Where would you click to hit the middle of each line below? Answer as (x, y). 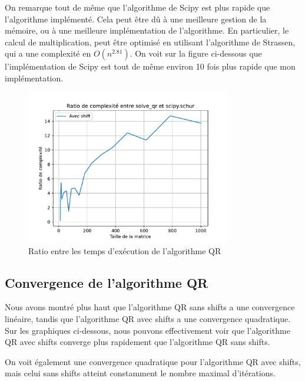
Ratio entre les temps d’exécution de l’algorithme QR (125, 250)
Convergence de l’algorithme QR (107, 282)
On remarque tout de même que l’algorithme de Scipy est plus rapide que (137, 7)
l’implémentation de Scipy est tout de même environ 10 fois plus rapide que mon (150, 66)
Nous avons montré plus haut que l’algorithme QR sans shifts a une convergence (150, 307)
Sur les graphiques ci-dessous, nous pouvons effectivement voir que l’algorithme (147, 330)
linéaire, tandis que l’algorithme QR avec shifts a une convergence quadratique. (148, 318)
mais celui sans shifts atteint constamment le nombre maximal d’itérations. (140, 373)
